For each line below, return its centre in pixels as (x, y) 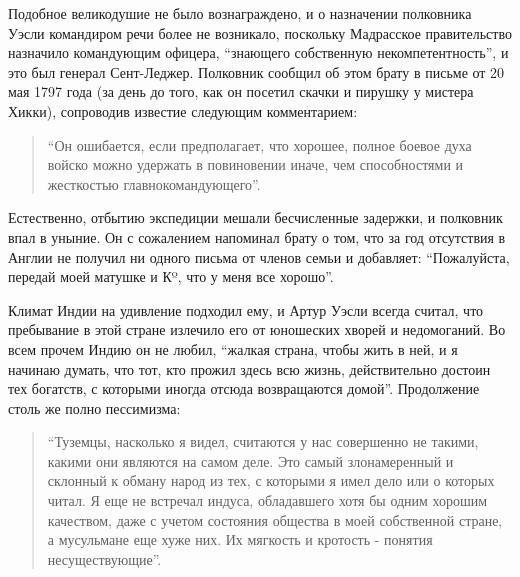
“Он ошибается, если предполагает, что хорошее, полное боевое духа (259, 144)
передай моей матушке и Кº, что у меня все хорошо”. (171, 276)
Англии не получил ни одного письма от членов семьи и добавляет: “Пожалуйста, (259, 256)
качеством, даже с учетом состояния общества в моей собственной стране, (275, 519)
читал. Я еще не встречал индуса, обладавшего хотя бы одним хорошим (267, 500)
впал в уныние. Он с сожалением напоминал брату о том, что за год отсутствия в (257, 236)
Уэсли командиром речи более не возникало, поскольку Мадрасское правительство (260, 32)
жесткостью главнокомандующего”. (154, 183)
